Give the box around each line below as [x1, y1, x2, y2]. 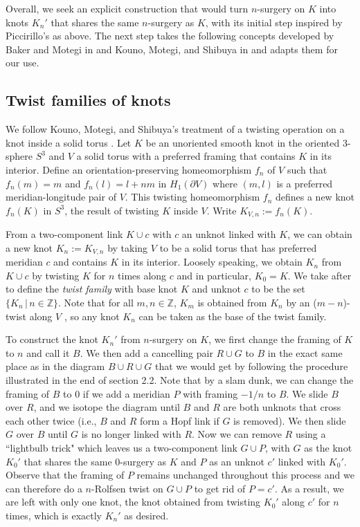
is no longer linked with [81, 427, 181, 441]
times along [118, 268, 167, 282]
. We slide [286, 386, 328, 400]
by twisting [32, 268, 80, 282]
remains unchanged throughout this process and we [136, 468, 354, 482]
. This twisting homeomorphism [125, 189, 260, 204]
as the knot [304, 440, 352, 454]
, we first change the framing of [208, 332, 341, 346]
